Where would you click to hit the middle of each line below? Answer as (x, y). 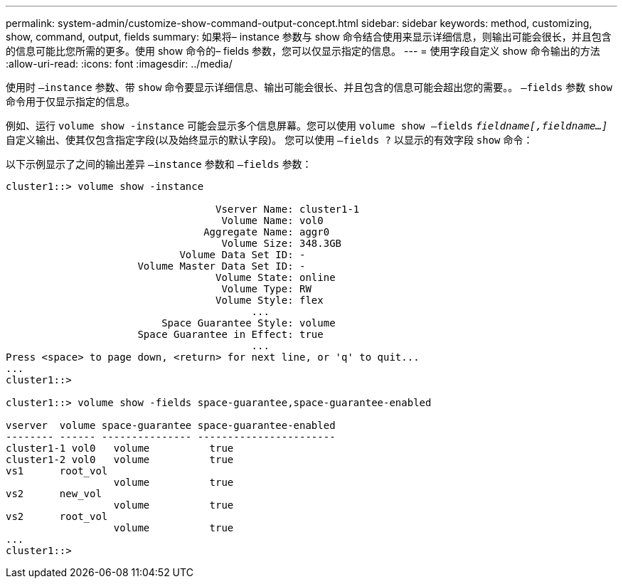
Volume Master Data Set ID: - (222, 266)
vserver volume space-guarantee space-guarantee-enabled (171, 425)
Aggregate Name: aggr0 (267, 232)
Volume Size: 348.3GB (282, 243)
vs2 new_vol (54, 494)
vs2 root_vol (57, 516)
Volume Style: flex (270, 300)
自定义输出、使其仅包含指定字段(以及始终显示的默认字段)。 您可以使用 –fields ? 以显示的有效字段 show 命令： (270, 140)
